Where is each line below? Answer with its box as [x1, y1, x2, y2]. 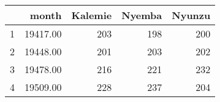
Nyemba [121, 8, 162, 22]
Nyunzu [172, 8, 211, 22]
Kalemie [71, 8, 112, 22]
